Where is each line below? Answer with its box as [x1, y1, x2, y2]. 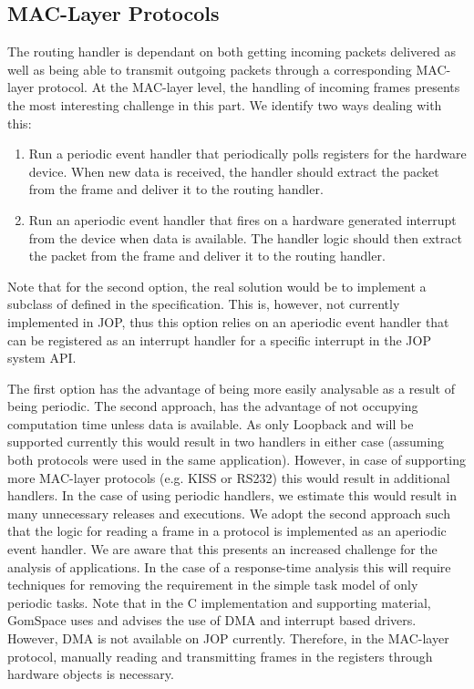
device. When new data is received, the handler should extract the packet [28, 161, 439, 180]
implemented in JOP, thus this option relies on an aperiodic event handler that [7, 312, 449, 331]
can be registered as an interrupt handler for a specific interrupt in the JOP [7, 330, 431, 349]
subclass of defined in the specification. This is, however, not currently [7, 294, 400, 314]
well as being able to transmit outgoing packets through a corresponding [7, 59, 412, 78]
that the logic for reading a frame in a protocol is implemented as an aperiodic [7, 521, 447, 540]
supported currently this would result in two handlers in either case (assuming [7, 432, 445, 451]
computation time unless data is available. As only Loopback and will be [7, 414, 414, 433]
